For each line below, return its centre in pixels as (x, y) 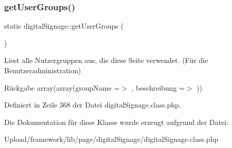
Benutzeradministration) (43, 70)
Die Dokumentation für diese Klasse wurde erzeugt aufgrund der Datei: (116, 122)
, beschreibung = (158, 87)
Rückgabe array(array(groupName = (62, 87)
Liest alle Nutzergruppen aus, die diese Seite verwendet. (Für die (106, 60)
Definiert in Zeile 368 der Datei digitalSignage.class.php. (93, 105)
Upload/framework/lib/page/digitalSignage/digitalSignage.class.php (111, 139)
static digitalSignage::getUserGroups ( (64, 26)
